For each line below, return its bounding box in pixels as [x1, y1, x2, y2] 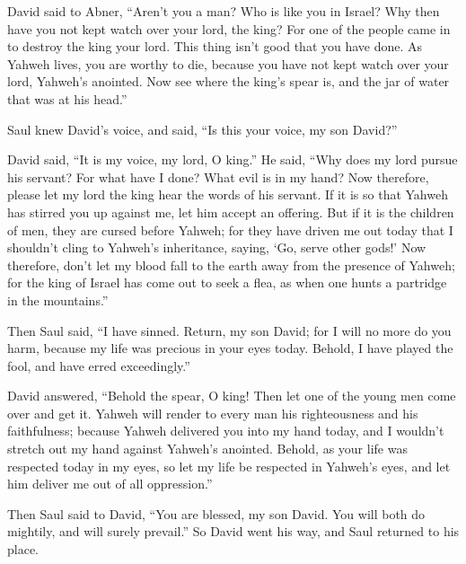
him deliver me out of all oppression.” [7, 474, 213, 493]
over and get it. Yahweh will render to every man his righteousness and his [7, 403, 418, 422]
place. [7, 540, 39, 559]
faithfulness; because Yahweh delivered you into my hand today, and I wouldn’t [7, 421, 444, 440]
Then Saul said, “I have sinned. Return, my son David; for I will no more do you [7, 321, 452, 339]
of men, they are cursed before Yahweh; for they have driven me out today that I [7, 220, 453, 239]
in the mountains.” [7, 290, 109, 309]
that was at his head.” [7, 89, 127, 108]
